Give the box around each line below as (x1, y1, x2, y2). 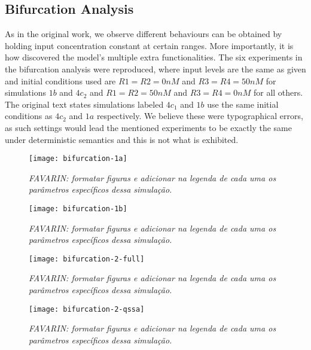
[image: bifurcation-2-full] (29, 254, 145, 263)
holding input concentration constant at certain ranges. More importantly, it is (5, 39, 294, 51)
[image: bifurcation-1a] (29, 154, 127, 163)
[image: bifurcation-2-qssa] (29, 305, 145, 314)
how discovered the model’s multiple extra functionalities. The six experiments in (5, 51, 303, 63)
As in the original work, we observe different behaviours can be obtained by (5, 28, 282, 40)
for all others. (253, 86, 303, 99)
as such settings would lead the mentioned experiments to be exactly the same (5, 121, 292, 133)
